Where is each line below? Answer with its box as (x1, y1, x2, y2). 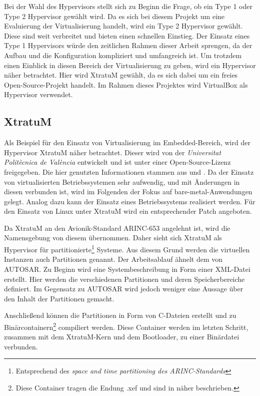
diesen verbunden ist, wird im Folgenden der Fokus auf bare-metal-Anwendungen (4, 186, 252, 197)
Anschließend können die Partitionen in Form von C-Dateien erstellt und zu (4, 310, 236, 320)
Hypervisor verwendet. (4, 89, 73, 100)
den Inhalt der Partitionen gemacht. (4, 293, 114, 303)
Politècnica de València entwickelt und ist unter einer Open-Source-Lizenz (4, 157, 231, 167)
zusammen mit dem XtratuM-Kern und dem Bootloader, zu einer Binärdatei (4, 331, 239, 342)
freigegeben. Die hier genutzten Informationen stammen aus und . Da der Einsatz (4, 166, 254, 177)
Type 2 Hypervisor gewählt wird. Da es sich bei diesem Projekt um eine (4, 11, 225, 21)
